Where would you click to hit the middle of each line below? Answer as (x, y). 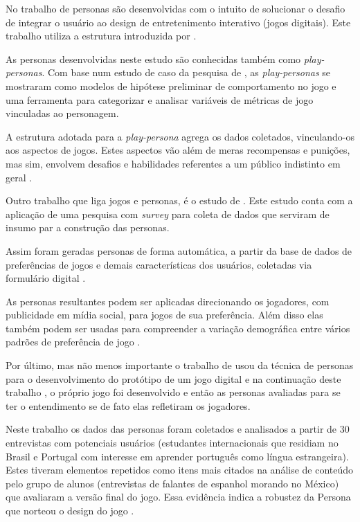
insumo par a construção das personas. (88, 227)
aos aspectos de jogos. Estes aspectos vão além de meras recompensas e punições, (178, 150)
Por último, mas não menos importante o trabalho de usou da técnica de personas (180, 365)
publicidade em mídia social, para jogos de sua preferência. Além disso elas (164, 315)
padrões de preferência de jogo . (73, 342)
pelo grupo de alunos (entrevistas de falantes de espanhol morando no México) (172, 483)
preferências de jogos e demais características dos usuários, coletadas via (159, 264)
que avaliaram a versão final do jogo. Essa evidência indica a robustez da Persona (178, 497)
